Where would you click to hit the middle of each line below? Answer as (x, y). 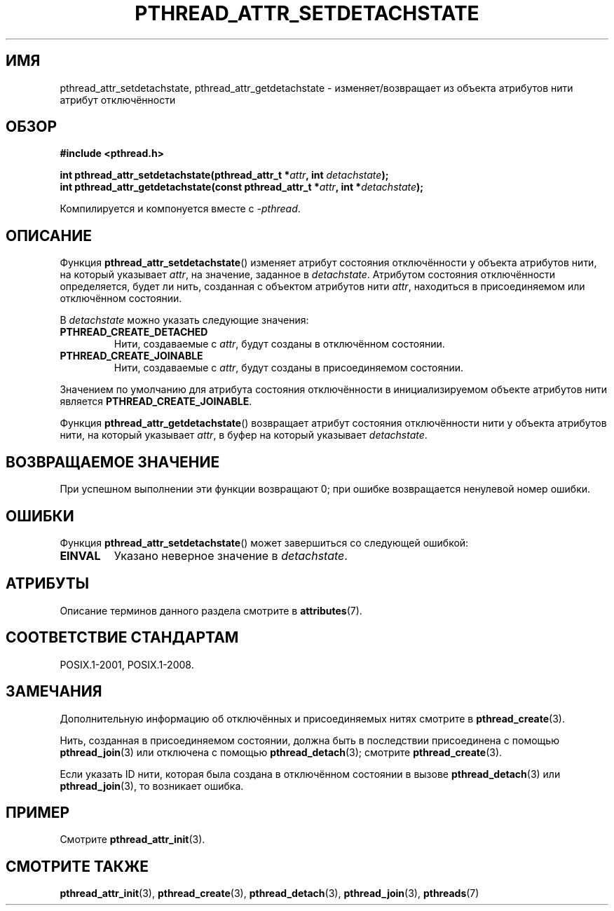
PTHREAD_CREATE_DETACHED (134, 332)
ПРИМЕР (38, 812)
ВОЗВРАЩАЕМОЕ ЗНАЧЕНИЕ (113, 462)
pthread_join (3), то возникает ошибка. (152, 786)
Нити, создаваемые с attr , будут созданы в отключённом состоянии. (279, 344)
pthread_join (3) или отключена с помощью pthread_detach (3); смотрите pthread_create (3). (281, 752)
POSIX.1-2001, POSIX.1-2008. (127, 664)
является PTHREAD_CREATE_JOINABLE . (156, 402)
